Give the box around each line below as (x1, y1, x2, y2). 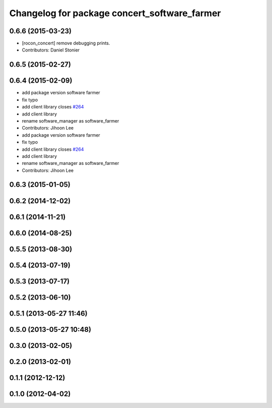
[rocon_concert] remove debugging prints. (22, 40, 110, 46)
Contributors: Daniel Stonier (22, 47, 80, 53)
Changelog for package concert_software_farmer (9, 8, 221, 19)
